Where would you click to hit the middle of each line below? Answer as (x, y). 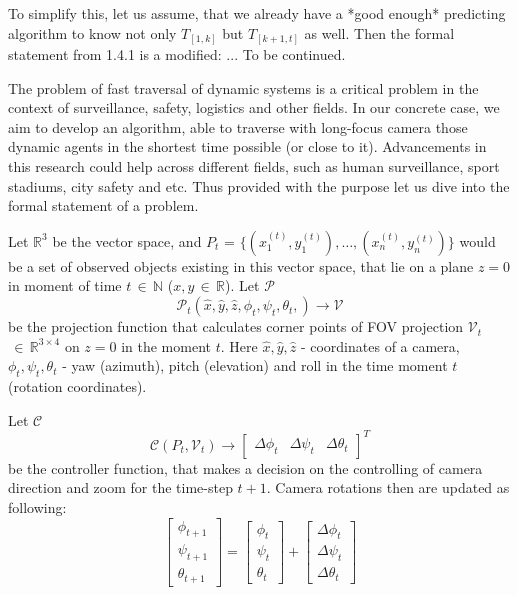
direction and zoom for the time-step (120, 487)
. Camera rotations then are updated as (388, 487)
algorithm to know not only (92, 32)
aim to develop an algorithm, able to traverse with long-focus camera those (238, 126)
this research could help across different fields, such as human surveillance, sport (254, 166)
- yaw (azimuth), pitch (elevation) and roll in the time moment (255, 365)
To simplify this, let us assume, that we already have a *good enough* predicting (257, 13)
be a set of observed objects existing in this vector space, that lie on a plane (241, 265)
